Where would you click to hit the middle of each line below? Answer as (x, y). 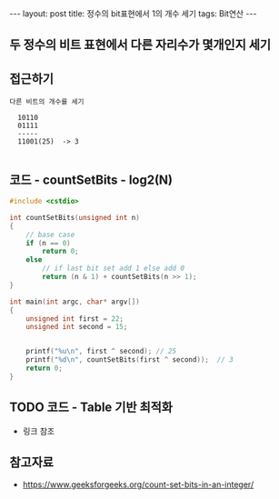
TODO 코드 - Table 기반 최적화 (91, 408)
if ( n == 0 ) (48, 243)
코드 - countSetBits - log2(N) (91, 180)
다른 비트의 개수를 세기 (47, 102)
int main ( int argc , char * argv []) (75, 302)
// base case (50, 235)
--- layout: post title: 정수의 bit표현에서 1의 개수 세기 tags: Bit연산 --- (133, 14)
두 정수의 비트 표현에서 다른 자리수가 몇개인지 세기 (140, 45)
